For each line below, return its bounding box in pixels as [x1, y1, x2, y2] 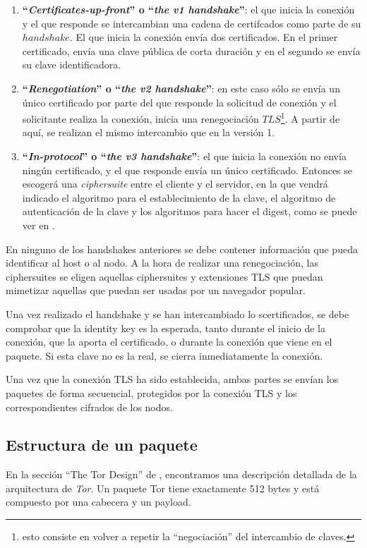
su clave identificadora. [22, 57, 121, 72]
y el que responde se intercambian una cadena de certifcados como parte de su [22, 16, 361, 30]
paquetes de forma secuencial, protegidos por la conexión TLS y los [6, 385, 297, 400]
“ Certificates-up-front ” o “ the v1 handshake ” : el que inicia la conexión [22, 2, 355, 16]
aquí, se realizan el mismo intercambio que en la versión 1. [22, 125, 275, 140]
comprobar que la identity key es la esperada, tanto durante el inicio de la [6, 320, 325, 335]
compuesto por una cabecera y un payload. [6, 494, 191, 509]
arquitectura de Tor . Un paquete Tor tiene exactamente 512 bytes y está [6, 480, 320, 495]
